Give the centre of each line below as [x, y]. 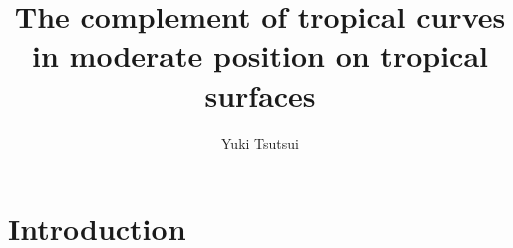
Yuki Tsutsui [260, 142]
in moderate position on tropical [260, 55]
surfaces [260, 94]
